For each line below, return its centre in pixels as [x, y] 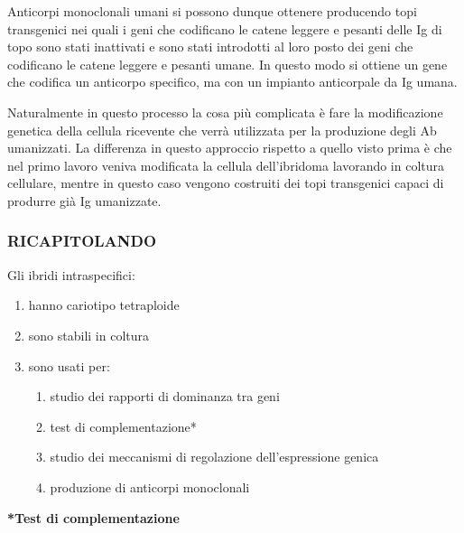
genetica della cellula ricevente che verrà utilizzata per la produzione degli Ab [222, 130]
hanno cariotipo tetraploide [104, 305]
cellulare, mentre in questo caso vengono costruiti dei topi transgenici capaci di [226, 183]
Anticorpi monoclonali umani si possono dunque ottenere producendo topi [212, 11]
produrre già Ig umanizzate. [84, 200]
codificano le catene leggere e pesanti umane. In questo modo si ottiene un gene [227, 64]
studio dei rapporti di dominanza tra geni [165, 396]
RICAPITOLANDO [82, 241]
